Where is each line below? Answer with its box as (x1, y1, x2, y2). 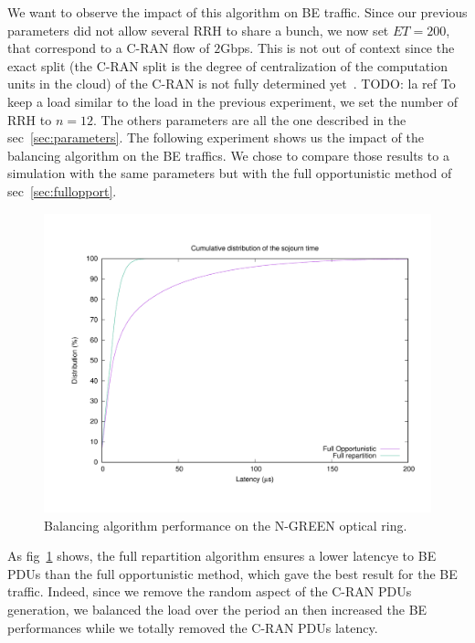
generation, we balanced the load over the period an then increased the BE (7, 600, 427, 619)
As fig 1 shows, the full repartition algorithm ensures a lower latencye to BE (7, 546, 437, 565)
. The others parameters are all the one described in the (92, 110, 406, 129)
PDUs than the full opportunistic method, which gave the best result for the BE (7, 564, 458, 583)
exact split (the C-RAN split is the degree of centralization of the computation (7, 56, 448, 75)
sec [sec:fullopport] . (7, 181, 117, 200)
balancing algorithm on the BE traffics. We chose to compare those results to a (7, 145, 449, 164)
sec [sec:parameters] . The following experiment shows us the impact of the (7, 128, 424, 147)
